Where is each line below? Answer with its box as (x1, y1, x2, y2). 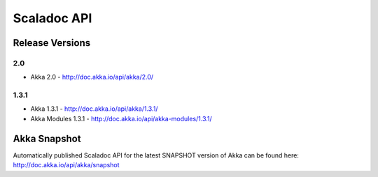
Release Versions (13, 37, 91, 49)
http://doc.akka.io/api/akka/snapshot (13, 161, 120, 169)
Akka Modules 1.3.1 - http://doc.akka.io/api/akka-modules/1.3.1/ (30, 114, 213, 123)
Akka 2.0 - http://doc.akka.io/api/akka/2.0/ (30, 73, 154, 82)
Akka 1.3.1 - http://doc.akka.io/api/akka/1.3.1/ (30, 105, 158, 113)
